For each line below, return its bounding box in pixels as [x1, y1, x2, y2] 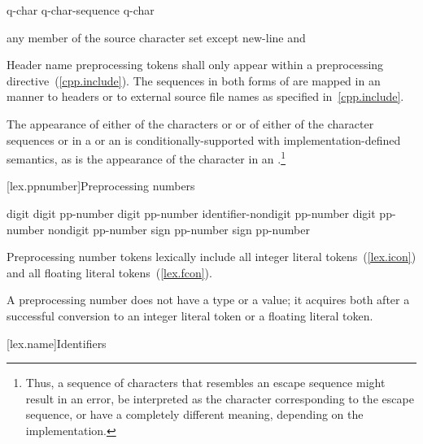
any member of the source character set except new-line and [7, 28, 306, 46]
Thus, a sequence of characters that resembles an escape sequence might [25, 374, 386, 391]
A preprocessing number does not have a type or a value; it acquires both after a [7, 291, 410, 308]
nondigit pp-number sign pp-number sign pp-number [47, 220, 310, 237]
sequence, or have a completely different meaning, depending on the [25, 406, 364, 423]
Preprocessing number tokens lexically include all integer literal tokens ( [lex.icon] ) [7, 248, 416, 265]
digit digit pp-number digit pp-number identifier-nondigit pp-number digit [7, 205, 376, 221]
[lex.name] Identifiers [7, 334, 107, 351]
